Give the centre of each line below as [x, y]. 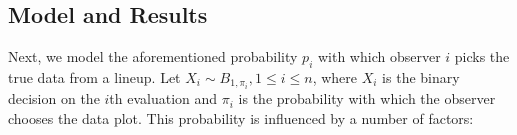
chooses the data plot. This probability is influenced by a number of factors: [241, 117]
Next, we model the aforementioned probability [153, 56]
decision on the [54, 98]
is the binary [421, 77]
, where [335, 77]
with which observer [379, 56]
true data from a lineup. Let [94, 77]
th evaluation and [163, 98]
